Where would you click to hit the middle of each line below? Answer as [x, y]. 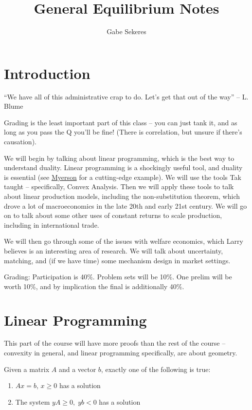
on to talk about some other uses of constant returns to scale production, [113, 215]
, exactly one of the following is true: [156, 369]
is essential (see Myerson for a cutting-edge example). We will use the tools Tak [123, 177]
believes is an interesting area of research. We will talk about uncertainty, [114, 250]
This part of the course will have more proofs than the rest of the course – [115, 343]
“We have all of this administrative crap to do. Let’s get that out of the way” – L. [126, 96]
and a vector [77, 369]
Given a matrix [27, 369]
